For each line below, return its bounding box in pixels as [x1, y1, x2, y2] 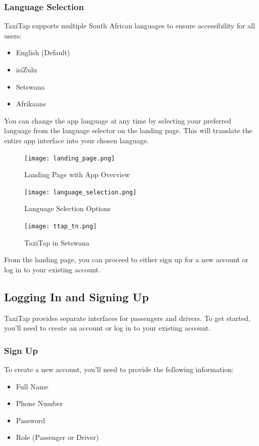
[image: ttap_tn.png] [24, 223, 97, 230]
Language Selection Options [24, 203, 111, 214]
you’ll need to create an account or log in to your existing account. [4, 322, 211, 333]
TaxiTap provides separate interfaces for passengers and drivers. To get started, [4, 312, 250, 323]
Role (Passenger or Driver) [16, 432, 99, 442]
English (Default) [16, 47, 70, 58]
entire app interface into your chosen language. [4, 135, 149, 145]
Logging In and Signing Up [4, 289, 149, 304]
